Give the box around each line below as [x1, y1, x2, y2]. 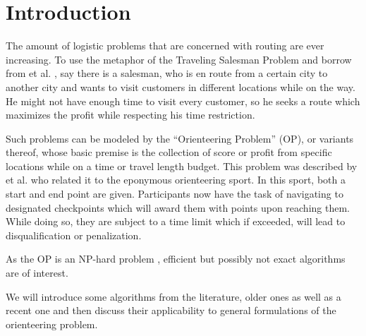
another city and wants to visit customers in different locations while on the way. [6, 79, 355, 94]
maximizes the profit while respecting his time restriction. [6, 107, 255, 122]
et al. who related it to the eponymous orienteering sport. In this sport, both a [6, 172, 346, 187]
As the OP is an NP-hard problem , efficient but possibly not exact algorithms [6, 251, 346, 266]
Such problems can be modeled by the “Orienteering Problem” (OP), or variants [6, 131, 354, 145]
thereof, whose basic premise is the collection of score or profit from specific [6, 145, 332, 160]
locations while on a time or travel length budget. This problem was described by [6, 158, 358, 173]
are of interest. [6, 265, 68, 280]
